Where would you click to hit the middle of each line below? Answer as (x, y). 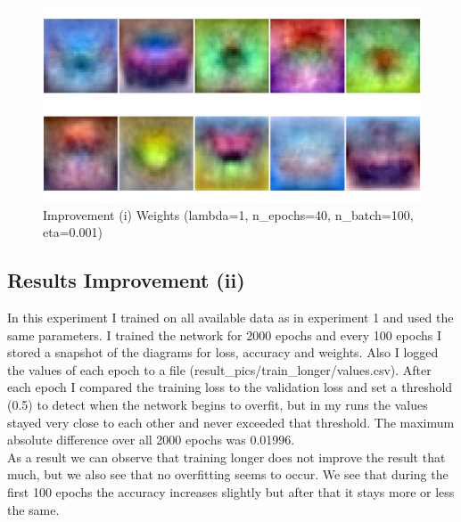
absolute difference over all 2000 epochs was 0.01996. (151, 440)
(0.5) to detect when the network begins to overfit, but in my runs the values (218, 404)
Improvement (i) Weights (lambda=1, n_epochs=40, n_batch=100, (228, 214)
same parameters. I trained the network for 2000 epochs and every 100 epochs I (224, 334)
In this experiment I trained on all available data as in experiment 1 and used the (230, 318)
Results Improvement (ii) (126, 280)
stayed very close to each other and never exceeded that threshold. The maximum (231, 422)
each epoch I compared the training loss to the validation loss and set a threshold (230, 387)
